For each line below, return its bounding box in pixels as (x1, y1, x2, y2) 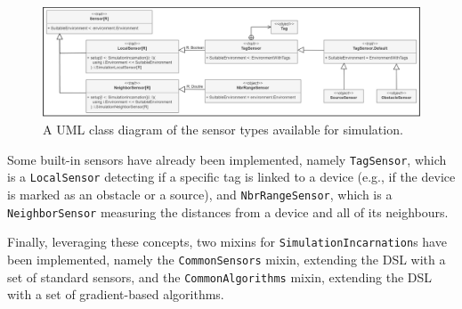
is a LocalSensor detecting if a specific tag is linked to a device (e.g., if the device (7, 167, 456, 186)
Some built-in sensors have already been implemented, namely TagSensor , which (7, 150, 447, 168)
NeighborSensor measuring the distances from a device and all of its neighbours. (7, 202, 449, 221)
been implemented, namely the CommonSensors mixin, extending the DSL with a (7, 249, 446, 268)
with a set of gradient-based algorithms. (7, 285, 224, 304)
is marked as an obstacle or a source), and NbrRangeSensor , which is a (7, 184, 393, 203)
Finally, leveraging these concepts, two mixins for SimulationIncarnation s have (7, 232, 447, 251)
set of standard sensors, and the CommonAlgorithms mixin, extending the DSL (7, 267, 433, 286)
